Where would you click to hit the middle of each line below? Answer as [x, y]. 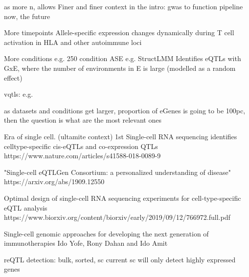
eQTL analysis [26, 207]
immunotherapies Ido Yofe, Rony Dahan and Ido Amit [86, 243]
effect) [13, 77]
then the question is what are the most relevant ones [83, 120]
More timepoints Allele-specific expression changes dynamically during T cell [119, 32]
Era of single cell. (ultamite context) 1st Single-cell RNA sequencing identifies [121, 136]
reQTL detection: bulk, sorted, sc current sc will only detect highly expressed [120, 259]
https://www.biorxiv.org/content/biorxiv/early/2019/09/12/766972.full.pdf [117, 217]
